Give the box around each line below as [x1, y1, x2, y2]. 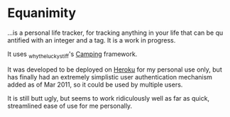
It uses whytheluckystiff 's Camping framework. [7, 50, 138, 60]
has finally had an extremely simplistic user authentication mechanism [7, 72, 213, 81]
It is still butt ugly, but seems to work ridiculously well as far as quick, [7, 94, 210, 102]
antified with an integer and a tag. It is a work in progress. [7, 35, 176, 44]
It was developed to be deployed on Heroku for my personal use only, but [7, 65, 222, 74]
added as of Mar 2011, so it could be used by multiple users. [7, 80, 183, 89]
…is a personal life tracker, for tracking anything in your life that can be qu [7, 28, 224, 37]
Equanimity [7, 5, 77, 21]
